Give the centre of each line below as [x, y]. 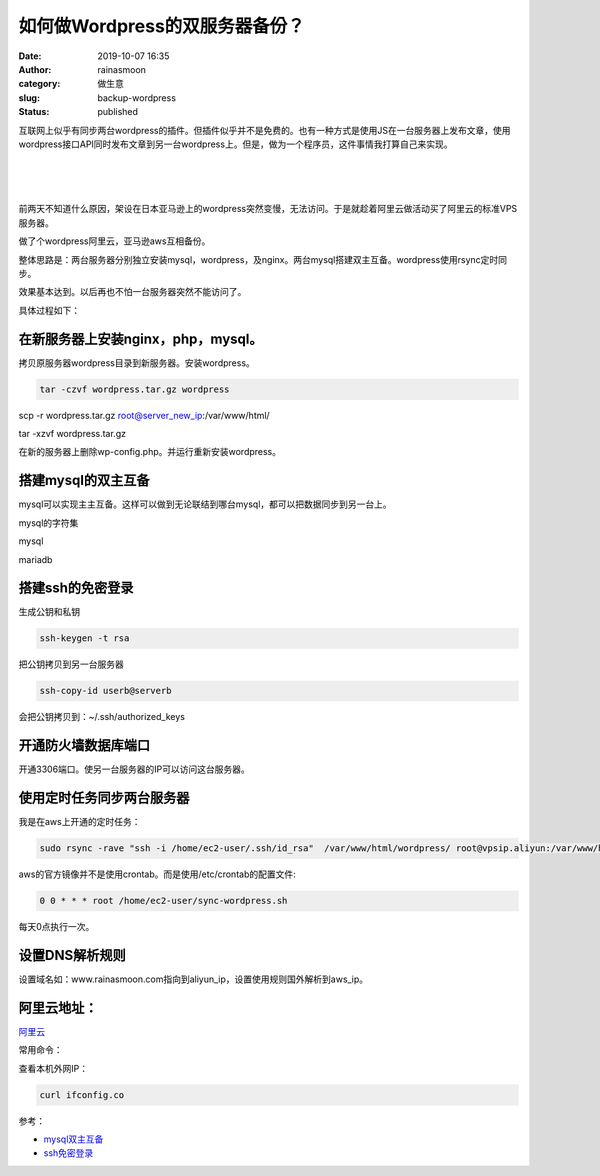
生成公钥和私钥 [49, 612]
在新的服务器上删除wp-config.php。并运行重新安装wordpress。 [150, 452]
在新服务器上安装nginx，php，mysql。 [140, 338]
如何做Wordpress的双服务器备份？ [161, 26]
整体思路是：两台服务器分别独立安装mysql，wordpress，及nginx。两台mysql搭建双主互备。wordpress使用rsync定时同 [263, 259]
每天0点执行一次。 [56, 927]
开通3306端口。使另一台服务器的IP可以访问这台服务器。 [134, 769]
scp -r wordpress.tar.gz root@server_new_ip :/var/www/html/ [144, 415]
